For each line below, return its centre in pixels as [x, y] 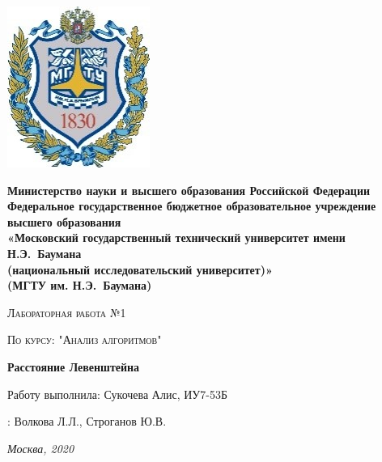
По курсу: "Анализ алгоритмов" [85, 339]
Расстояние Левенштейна [74, 366]
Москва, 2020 [41, 448]
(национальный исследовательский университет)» [140, 269]
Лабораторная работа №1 [67, 312]
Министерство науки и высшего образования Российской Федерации [189, 190]
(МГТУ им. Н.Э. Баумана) [80, 285]
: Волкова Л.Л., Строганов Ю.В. [87, 421]
